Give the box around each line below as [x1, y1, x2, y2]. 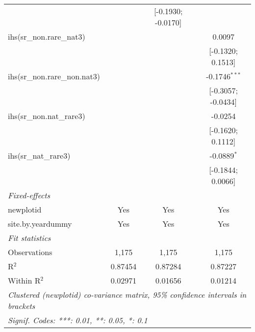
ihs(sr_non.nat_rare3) [8, 110, 85, 121]
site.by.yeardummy [8, 218, 72, 229]
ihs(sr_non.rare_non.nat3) [8, 71, 100, 82]
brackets [8, 300, 35, 311]
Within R [8, 275, 41, 286]
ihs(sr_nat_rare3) [8, 150, 71, 161]
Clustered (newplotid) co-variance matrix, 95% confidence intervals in [8, 289, 247, 300]
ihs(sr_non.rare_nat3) [8, 31, 85, 42]
